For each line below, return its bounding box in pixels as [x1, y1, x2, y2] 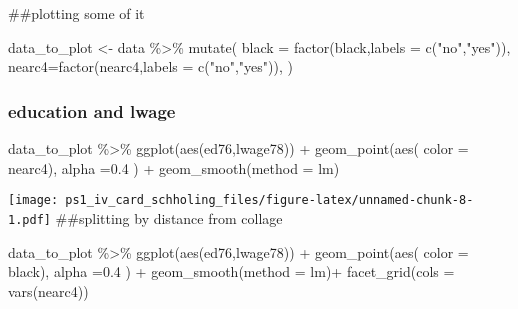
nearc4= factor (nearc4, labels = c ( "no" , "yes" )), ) [8, 56, 293, 77]
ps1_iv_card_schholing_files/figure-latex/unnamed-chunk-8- [65, 193, 474, 208]
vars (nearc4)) [8, 280, 89, 301]
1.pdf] [8, 212, 51, 227]
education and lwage [8, 98, 176, 123]
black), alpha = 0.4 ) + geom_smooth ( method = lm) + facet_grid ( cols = [8, 261, 455, 282]
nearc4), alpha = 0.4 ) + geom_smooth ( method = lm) [8, 157, 340, 178]
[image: [8, 193, 59, 208]
